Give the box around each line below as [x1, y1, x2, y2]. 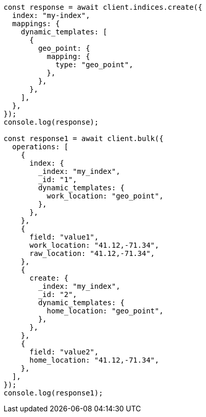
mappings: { [12, 19, 60, 28]
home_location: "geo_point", [47, 307, 163, 315]
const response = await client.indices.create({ [4, 3, 202, 11]
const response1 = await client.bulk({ [4, 134, 163, 143]
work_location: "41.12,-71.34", [29, 241, 159, 249]
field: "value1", [29, 233, 99, 241]
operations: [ [12, 143, 69, 151]
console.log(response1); [4, 389, 103, 397]
